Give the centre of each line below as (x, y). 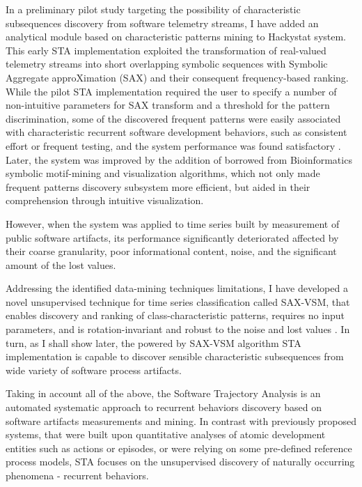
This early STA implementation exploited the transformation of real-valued (166, 50)
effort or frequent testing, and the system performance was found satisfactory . (173, 145)
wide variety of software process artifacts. (94, 370)
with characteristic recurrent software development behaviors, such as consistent (176, 132)
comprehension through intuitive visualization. (105, 200)
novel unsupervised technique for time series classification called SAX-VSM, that (178, 301)
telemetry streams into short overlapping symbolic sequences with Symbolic (167, 64)
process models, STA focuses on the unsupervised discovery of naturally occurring (180, 462)
